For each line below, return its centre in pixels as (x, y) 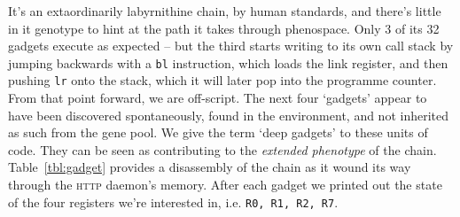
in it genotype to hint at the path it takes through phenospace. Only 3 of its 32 (224, 28)
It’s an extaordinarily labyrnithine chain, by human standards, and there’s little (225, 11)
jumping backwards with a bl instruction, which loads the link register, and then (228, 62)
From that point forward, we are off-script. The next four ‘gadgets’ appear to (218, 98)
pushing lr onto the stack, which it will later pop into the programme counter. (222, 80)
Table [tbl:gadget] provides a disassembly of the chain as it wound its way (210, 167)
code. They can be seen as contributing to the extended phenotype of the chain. (222, 149)
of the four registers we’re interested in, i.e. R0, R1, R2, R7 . (173, 201)
